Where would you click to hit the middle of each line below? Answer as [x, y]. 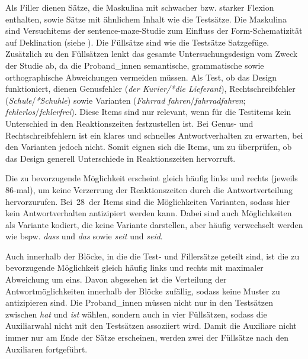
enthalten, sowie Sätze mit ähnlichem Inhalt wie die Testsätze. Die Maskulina [146, 19]
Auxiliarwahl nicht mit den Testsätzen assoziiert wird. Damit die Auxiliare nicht [151, 326]
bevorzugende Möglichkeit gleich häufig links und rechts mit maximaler [134, 267]
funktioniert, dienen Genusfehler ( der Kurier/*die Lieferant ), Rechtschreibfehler [150, 89]
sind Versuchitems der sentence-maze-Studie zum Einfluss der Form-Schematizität [154, 31]
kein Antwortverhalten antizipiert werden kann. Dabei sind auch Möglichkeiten [149, 213]
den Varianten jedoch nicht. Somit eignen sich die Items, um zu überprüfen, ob [149, 147]
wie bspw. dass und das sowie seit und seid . [84, 236]
